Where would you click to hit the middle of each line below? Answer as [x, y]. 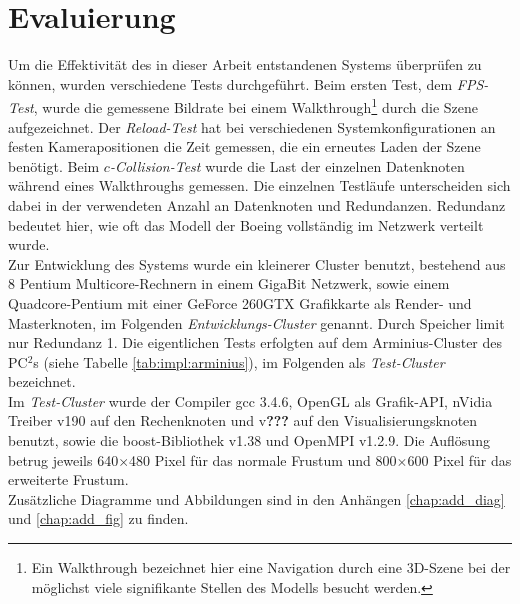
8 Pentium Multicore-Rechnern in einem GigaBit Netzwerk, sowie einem [229, 283]
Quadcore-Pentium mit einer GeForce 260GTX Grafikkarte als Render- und [240, 302]
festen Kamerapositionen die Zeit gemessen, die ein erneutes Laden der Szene [244, 146]
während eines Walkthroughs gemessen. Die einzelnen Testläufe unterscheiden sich [259, 185]
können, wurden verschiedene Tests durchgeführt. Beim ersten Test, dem [230, 83]
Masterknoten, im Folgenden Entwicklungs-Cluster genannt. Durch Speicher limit [256, 322]
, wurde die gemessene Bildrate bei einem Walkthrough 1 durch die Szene [255, 105]
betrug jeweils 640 [63, 459]
